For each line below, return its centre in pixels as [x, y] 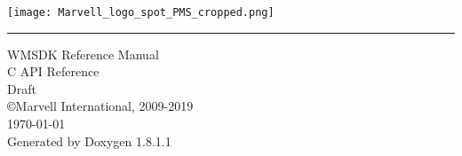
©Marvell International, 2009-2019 [100, 106]
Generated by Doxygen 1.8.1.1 [89, 140]
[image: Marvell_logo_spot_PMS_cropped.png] [141, 12]
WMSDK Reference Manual [83, 54]
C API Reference [53, 71]
